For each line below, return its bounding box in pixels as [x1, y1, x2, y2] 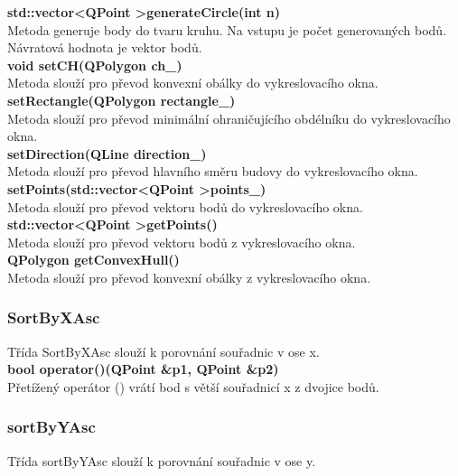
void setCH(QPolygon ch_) [7, 55, 182, 74]
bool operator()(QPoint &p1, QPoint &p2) [7, 359, 279, 378]
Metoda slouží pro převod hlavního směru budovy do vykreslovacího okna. [7, 162, 418, 181]
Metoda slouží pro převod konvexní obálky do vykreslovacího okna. [7, 73, 379, 92]
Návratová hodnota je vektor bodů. [7, 38, 202, 57]
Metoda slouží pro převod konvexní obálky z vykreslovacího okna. [7, 267, 371, 286]
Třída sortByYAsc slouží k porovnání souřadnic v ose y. [7, 451, 316, 470]
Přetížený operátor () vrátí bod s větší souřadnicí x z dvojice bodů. [7, 377, 379, 396]
